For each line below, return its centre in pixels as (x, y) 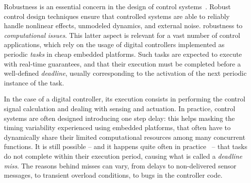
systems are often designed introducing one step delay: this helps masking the (119, 118)
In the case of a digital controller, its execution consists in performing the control (125, 99)
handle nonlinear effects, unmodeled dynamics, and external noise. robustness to (123, 25)
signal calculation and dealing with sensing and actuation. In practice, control (120, 108)
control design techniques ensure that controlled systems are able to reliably (117, 16)
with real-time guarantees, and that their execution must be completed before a (122, 63)
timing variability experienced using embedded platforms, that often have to (117, 127)
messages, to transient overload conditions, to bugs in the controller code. (113, 175)
